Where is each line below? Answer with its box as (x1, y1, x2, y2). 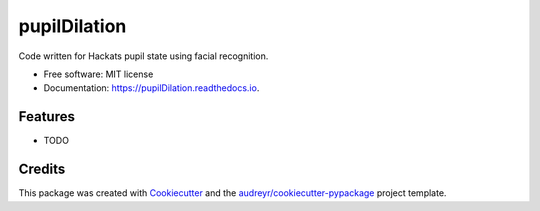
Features (18, 108, 75, 125)
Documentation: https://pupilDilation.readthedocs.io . (43, 82, 260, 94)
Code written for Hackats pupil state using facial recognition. (18, 50, 269, 62)
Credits (18, 161, 66, 178)
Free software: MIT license (43, 68, 154, 80)
